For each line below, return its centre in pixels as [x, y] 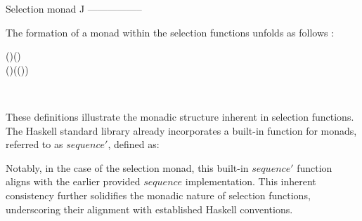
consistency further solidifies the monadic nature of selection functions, [158, 195]
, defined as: [134, 144]
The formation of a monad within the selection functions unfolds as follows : [170, 32]
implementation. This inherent [251, 181]
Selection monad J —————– [74, 8]
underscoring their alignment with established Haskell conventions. [149, 209]
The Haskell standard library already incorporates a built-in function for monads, [181, 130]
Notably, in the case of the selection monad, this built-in [127, 167]
